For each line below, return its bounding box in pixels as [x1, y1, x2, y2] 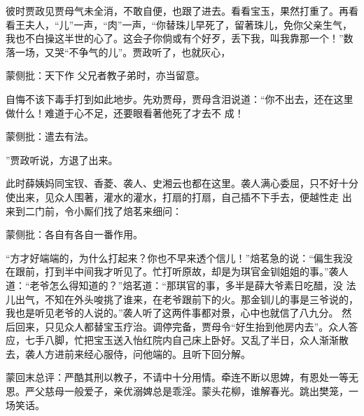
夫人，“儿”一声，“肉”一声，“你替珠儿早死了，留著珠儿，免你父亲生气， [24, 17, 353, 32]
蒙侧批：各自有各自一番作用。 [6, 227, 143, 242]
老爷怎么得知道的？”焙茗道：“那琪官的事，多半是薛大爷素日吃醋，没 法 [29, 277, 356, 292]
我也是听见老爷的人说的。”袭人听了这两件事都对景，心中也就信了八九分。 [6, 305, 339, 320]
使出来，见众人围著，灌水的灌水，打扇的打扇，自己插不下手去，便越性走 [6, 189, 339, 204]
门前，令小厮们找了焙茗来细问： [34, 203, 182, 218]
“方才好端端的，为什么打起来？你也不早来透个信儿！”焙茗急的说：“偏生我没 [6, 250, 353, 265]
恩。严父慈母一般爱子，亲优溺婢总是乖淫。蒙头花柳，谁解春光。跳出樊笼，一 [6, 384, 358, 398]
